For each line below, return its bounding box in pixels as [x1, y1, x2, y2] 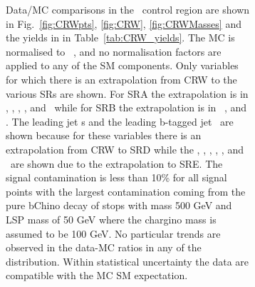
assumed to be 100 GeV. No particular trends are [6, 226, 221, 241]
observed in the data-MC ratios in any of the [6, 240, 202, 255]
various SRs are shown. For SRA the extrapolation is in [6, 86, 249, 101]
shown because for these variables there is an [6, 128, 202, 143]
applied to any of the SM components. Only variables [6, 58, 239, 73]
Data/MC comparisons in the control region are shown [6, 2, 250, 16]
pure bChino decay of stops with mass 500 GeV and [6, 198, 232, 213]
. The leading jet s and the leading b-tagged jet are [6, 114, 234, 129]
